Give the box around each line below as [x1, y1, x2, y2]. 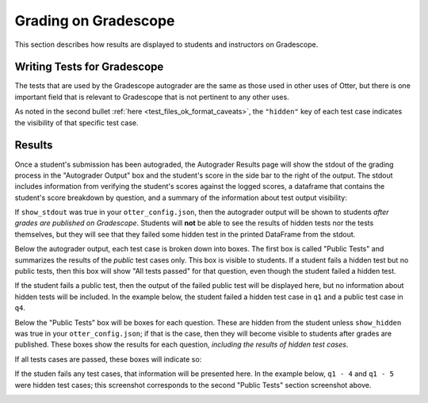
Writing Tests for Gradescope [14, 60, 164, 74]
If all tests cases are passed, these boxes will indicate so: [14, 354, 202, 364]
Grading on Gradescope [14, 12, 175, 29]
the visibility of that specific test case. [14, 117, 139, 127]
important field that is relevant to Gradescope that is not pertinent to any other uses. [14, 92, 289, 102]
